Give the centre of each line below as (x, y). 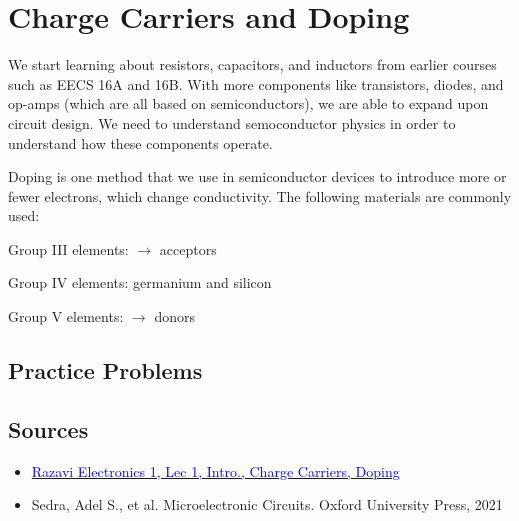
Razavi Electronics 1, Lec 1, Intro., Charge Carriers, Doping (215, 470)
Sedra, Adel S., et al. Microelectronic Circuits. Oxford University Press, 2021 (267, 504)
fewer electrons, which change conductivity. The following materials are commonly (260, 195)
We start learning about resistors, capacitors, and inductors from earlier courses (252, 64)
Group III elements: (68, 248)
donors (174, 316)
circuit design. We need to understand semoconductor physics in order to (232, 122)
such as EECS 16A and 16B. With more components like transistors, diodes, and (256, 83)
